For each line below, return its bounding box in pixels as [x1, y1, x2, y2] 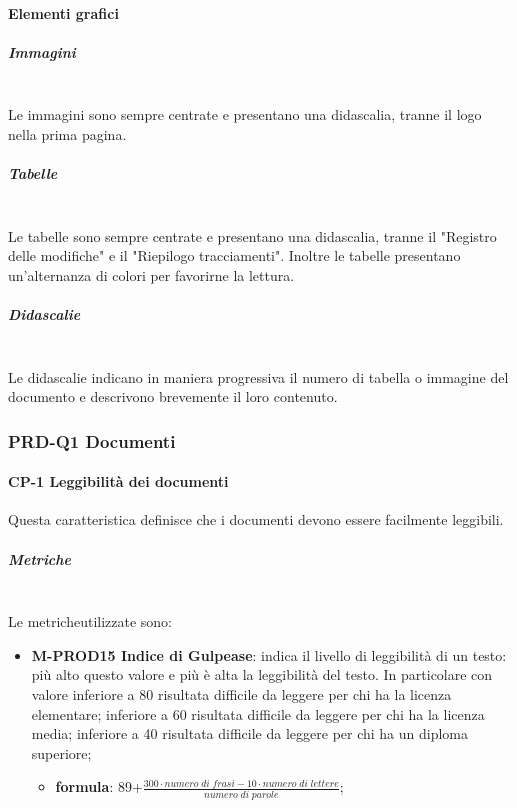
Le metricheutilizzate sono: [8, 611, 173, 632]
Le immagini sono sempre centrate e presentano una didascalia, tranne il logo [8, 104, 482, 125]
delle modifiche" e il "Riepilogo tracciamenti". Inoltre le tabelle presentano [8, 245, 461, 266]
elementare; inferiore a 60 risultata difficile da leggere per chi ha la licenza [31, 703, 485, 724]
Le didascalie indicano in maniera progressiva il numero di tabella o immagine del [8, 366, 509, 387]
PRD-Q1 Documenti [8, 428, 176, 453]
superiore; [31, 742, 92, 763]
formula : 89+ [55, 776, 143, 797]
